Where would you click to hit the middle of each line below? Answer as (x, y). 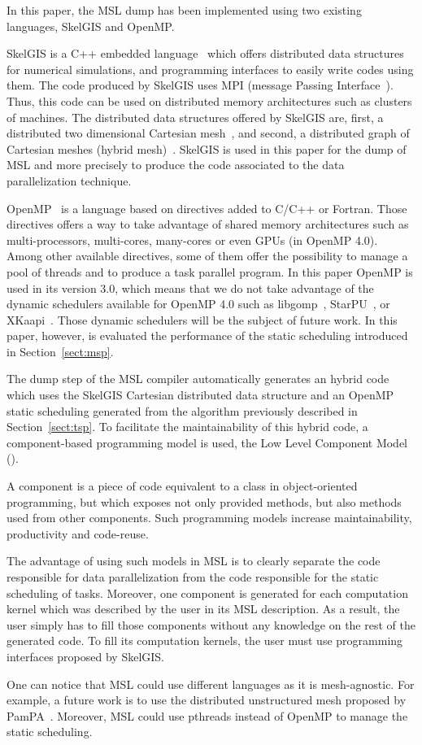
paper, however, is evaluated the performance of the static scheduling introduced (207, 335)
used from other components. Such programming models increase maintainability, (209, 518)
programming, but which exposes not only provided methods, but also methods (204, 501)
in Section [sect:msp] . (60, 351)
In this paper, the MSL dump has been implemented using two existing (184, 10)
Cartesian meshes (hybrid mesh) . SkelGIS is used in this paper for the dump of (207, 148)
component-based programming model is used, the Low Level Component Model (207, 442)
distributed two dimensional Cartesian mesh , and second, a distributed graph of (208, 133)
